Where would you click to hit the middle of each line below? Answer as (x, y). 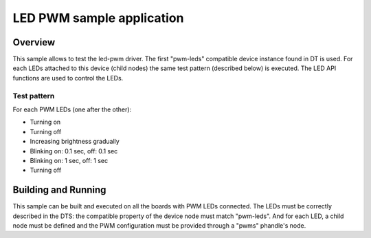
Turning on (45, 122)
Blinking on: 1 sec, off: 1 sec (69, 160)
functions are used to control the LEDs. (68, 78)
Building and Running (59, 190)
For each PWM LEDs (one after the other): (72, 109)
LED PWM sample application (98, 18)
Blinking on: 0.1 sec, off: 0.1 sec (74, 151)
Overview (34, 42)
